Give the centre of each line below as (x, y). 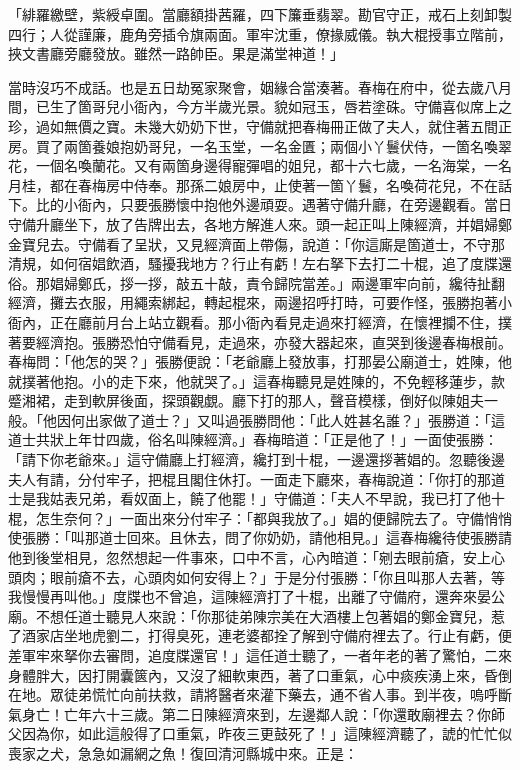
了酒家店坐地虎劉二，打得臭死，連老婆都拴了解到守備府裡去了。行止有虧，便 (260, 635)
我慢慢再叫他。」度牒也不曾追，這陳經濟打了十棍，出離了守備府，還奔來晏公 (256, 596)
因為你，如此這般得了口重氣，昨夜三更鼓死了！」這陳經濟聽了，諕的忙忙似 (266, 733)
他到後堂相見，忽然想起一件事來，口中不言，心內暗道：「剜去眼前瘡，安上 (249, 557)
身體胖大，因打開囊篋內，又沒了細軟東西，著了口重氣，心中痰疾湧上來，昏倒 (260, 674)
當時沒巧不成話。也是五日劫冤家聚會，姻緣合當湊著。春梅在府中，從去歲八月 (260, 86)
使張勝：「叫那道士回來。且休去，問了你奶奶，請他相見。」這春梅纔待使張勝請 (260, 537)
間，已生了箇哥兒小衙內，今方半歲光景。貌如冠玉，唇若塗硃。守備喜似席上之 (260, 106)
